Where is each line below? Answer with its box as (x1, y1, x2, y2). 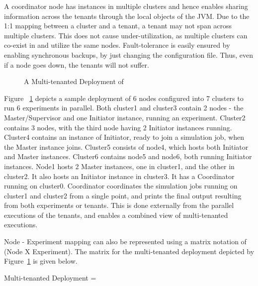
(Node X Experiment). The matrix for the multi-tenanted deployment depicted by (4, 246, 255, 256)
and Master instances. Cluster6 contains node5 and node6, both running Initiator (4, 151, 252, 162)
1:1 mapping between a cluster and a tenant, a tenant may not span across (4, 20, 232, 31)
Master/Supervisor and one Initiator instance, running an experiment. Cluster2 (4, 112, 246, 122)
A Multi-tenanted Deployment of (24, 76, 124, 87)
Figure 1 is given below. (4, 256, 78, 266)
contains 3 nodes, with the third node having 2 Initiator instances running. (4, 122, 232, 132)
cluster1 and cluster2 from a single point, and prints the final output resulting (4, 190, 242, 200)
